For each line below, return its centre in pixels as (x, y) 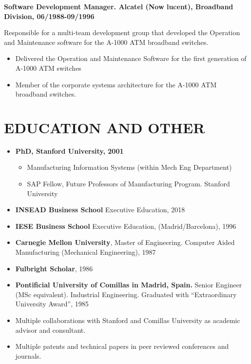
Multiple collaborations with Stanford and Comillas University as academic (128, 320)
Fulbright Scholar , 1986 (54, 268)
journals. (28, 355)
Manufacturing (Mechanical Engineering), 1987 (86, 252)
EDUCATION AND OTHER (105, 127)
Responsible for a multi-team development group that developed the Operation (122, 32)
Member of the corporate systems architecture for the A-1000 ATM (116, 84)
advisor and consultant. (50, 330)
